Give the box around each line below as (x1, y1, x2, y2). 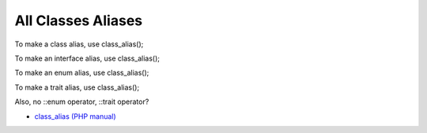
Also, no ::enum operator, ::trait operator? (14, 97, 149, 106)
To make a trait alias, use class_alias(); (14, 83, 140, 92)
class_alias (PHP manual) (34, 111, 116, 121)
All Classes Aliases (14, 12, 143, 29)
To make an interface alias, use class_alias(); (14, 54, 160, 63)
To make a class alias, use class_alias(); (14, 39, 144, 49)
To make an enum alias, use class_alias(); (14, 68, 149, 78)
